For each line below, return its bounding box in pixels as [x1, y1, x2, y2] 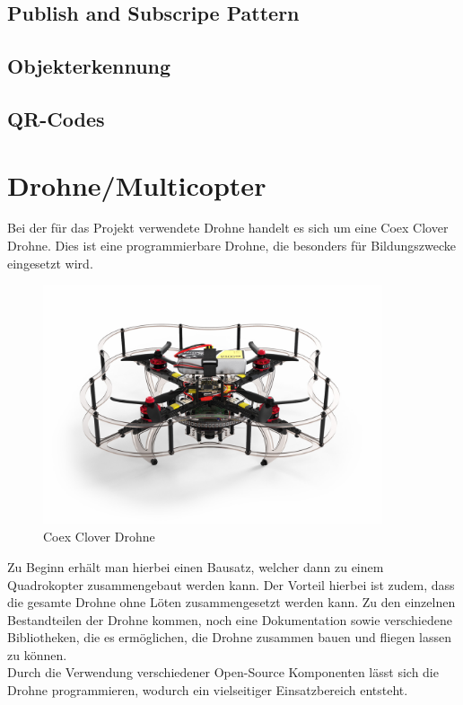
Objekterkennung [7, 52, 171, 80]
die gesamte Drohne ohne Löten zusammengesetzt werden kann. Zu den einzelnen [7, 593, 456, 612]
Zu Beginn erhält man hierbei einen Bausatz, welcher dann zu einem [7, 557, 384, 576]
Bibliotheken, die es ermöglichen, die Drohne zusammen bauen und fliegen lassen [7, 628, 452, 647]
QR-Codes [7, 104, 105, 132]
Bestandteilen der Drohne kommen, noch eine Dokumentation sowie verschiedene [7, 610, 452, 629]
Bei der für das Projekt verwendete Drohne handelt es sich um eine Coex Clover [7, 218, 449, 237]
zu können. [7, 645, 67, 664]
